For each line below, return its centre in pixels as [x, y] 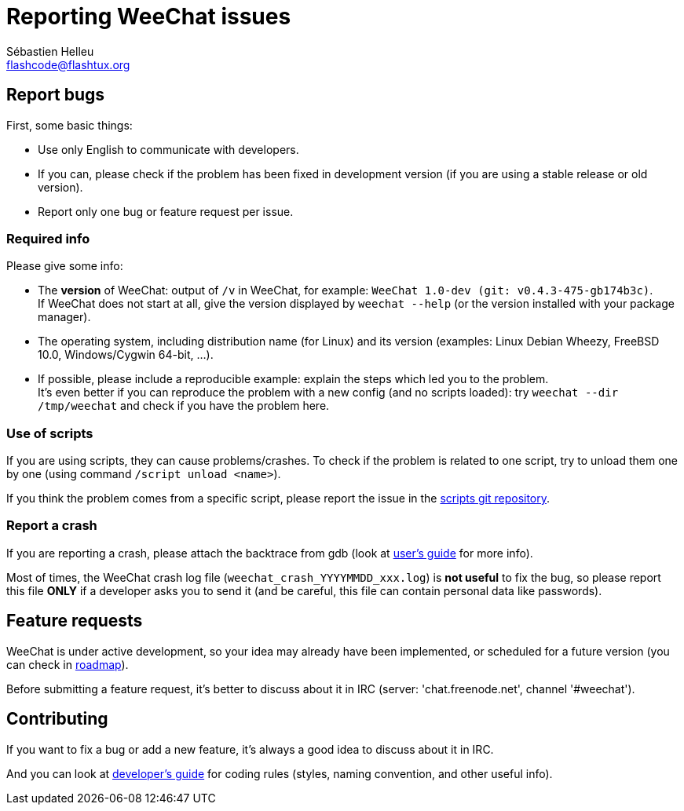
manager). [64, 317]
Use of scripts [50, 433]
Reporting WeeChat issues [149, 16]
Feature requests [75, 621]
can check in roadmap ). [68, 664]
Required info [48, 238]
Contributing [57, 719]
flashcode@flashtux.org [68, 64]
